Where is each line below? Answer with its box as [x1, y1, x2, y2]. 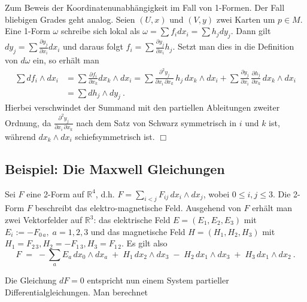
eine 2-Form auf [26, 187, 84, 200]
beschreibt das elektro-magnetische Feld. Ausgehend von [35, 202, 241, 214]
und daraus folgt [63, 40, 123, 53]
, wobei [203, 187, 230, 200]
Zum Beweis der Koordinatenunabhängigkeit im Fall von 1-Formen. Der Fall [5, 1, 285, 13]
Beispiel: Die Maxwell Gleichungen [5, 159, 225, 178]
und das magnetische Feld [90, 225, 186, 237]
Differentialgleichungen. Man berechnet [5, 285, 148, 298]
